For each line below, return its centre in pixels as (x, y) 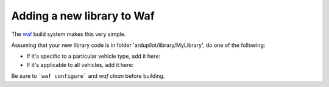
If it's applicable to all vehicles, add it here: (80, 64)
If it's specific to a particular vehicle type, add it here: (94, 56)
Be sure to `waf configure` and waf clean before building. (88, 76)
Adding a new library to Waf (83, 16)
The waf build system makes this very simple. (69, 34)
